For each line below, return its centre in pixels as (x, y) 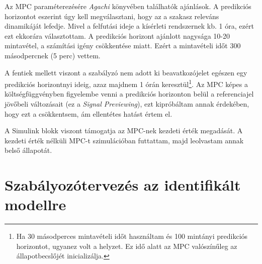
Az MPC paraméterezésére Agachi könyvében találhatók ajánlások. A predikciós (128, 6)
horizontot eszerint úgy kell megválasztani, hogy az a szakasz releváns (112, 16)
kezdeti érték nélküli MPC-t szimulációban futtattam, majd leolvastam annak (124, 140)
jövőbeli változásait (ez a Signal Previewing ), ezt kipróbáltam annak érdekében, (127, 104)
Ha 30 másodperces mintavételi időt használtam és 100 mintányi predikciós (132, 236)
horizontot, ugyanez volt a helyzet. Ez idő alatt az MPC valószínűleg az (127, 246)
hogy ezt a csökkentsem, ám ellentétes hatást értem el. (89, 113)
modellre (35, 204)
